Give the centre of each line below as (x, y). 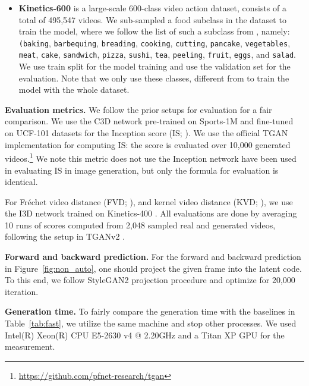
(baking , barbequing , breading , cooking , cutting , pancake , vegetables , (154, 43)
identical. (21, 182)
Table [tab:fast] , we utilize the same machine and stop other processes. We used (151, 323)
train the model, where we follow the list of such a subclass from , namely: (154, 31)
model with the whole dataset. (74, 90)
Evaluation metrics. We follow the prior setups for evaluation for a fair (138, 109)
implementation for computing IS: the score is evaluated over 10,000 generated (148, 144)
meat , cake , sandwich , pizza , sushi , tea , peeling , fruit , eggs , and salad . (157, 54)
